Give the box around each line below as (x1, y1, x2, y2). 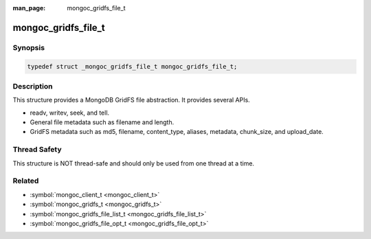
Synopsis (12, 43, 45, 52)
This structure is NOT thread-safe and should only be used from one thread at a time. (12, 159, 254, 168)
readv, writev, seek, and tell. (30, 109, 110, 117)
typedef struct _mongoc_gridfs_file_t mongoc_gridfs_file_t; (27, 62, 238, 70)
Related (12, 176, 39, 185)
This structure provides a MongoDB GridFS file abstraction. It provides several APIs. (12, 96, 250, 104)
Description (12, 81, 53, 91)
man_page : (12, 4, 46, 12)
